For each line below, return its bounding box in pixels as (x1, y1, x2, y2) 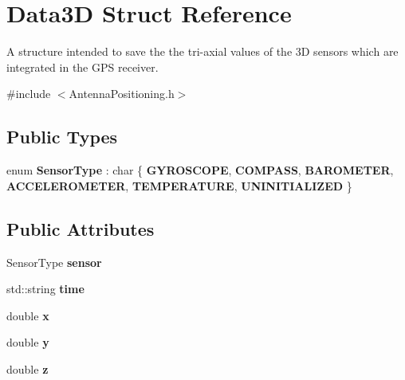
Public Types (6, 124, 118, 149)
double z (6, 360, 49, 377)
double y (6, 334, 49, 351)
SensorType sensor (6, 253, 102, 270)
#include (6, 85, 51, 102)
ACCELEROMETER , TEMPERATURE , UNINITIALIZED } (6, 177, 352, 194)
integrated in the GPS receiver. (6, 58, 159, 75)
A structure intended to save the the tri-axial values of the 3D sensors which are (6, 43, 399, 60)
